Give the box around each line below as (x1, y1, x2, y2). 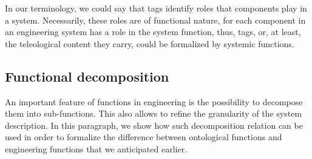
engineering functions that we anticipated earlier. (5, 142, 188, 155)
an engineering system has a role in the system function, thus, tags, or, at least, (5, 25, 301, 38)
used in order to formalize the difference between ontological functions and (5, 131, 282, 143)
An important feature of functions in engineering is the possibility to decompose (5, 95, 303, 108)
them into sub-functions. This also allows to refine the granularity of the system (5, 107, 302, 120)
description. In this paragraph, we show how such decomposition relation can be (5, 118, 303, 131)
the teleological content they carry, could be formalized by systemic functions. (5, 37, 294, 50)
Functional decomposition (5, 67, 169, 85)
